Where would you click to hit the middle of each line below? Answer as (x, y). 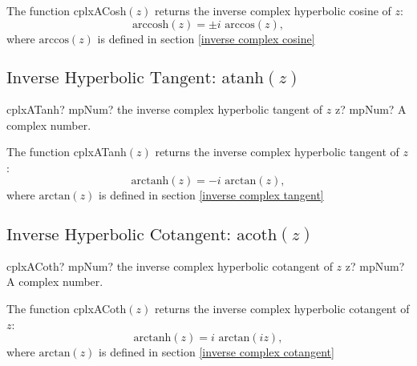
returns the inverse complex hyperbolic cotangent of (282, 308)
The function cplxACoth (67, 308)
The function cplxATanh (67, 152)
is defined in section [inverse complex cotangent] (217, 352)
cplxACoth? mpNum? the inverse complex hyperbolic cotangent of (170, 265)
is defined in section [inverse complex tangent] (211, 195)
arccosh (151, 24)
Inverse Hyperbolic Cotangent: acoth (142, 235)
